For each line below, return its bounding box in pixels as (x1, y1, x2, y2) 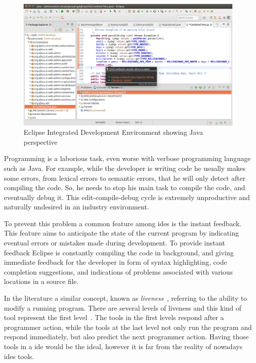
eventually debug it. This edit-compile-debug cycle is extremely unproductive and (4, 192, 250, 202)
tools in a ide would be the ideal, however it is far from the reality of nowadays (4, 341, 243, 351)
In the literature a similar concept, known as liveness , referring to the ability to (4, 293, 247, 303)
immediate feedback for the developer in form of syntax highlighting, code (4, 257, 227, 267)
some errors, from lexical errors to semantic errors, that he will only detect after (4, 172, 246, 183)
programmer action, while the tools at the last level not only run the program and (4, 322, 252, 332)
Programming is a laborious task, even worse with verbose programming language (4, 153, 251, 163)
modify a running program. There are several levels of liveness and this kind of (4, 302, 242, 313)
